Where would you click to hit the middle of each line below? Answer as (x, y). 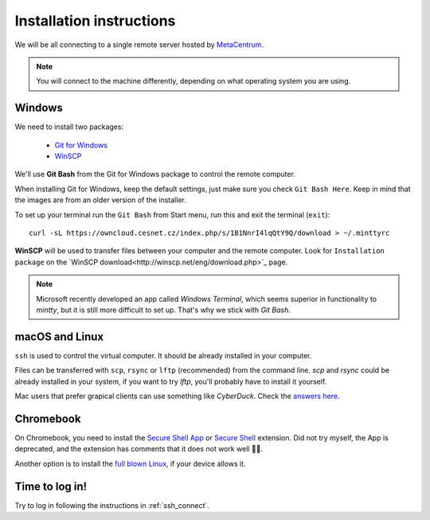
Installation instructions (95, 21)
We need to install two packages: (69, 127)
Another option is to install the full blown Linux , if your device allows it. (130, 463)
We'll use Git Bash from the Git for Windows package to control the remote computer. (155, 174)
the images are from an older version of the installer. (100, 200)
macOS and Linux (59, 336)
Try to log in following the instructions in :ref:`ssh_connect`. (112, 505)
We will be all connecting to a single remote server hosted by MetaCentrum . (139, 45)
